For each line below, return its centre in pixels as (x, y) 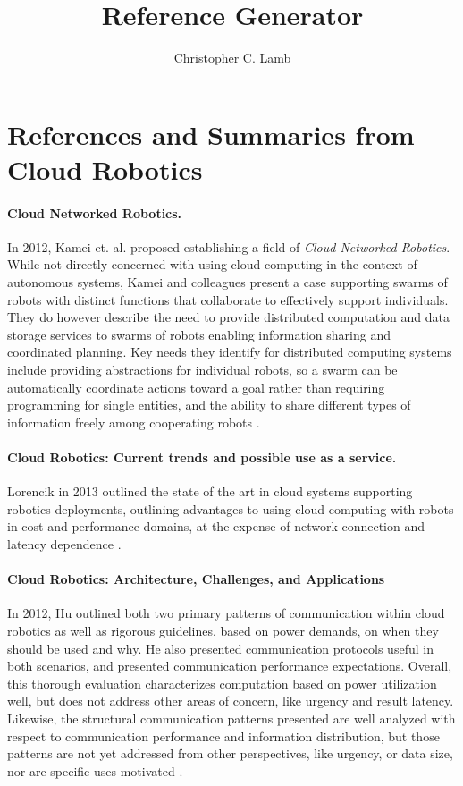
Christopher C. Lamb (232, 58)
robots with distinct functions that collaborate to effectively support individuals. (228, 299)
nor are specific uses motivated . (95, 770)
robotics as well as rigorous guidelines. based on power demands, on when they (223, 630)
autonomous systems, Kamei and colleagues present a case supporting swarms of (227, 282)
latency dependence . (64, 544)
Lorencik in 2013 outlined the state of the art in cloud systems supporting (210, 491)
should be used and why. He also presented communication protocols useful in (220, 648)
